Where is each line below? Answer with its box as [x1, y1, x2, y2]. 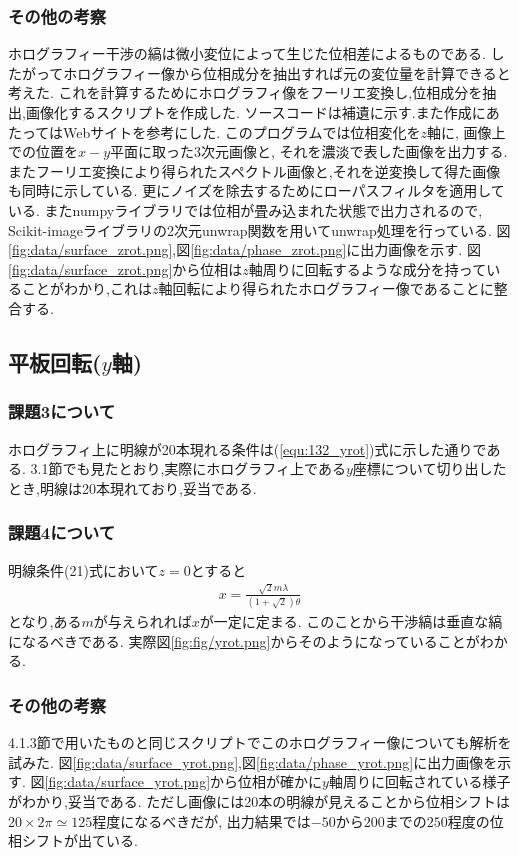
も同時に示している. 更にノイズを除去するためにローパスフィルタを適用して [8, 180, 505, 201]
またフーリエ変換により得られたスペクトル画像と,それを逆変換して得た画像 [8, 160, 501, 181]
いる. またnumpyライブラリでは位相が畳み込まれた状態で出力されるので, [8, 199, 483, 220]
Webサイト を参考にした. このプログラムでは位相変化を [63, 121, 421, 142]
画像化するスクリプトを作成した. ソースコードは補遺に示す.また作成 [25, 102, 472, 122]
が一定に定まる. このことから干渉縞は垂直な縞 [199, 611, 503, 632]
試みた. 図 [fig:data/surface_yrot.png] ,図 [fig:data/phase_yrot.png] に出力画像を [8, 751, 498, 772]
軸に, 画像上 [426, 121, 506, 142]
